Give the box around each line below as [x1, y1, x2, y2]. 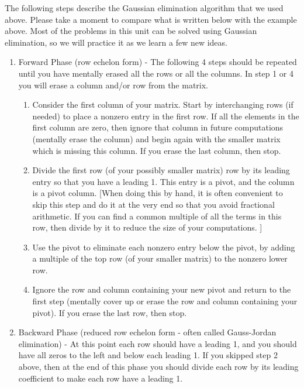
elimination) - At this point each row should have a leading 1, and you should [18, 337, 297, 349]
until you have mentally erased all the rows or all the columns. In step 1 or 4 [18, 67, 293, 79]
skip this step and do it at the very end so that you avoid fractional [32, 198, 275, 210]
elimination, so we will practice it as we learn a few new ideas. [5, 36, 227, 48]
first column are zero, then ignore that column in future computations [32, 121, 284, 133]
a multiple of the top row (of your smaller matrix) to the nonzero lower [32, 252, 288, 265]
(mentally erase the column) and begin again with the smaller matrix [32, 132, 281, 145]
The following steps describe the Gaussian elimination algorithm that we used [5, 2, 284, 13]
